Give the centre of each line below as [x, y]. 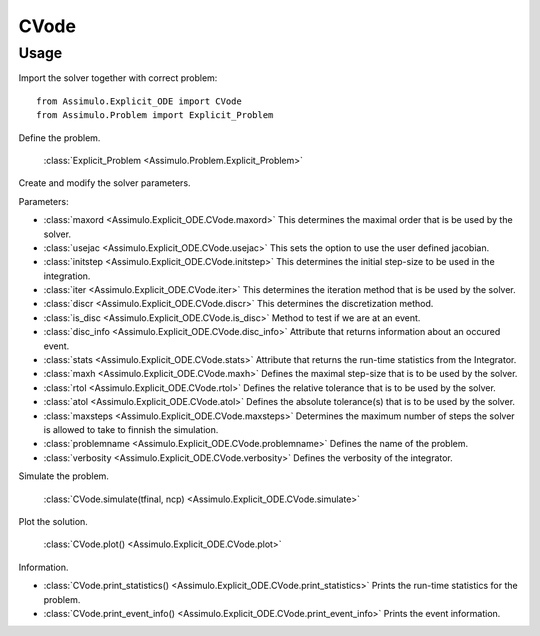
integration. [67, 276]
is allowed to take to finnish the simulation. [131, 429]
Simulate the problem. [64, 476]
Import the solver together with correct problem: [118, 78]
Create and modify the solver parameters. [104, 183]
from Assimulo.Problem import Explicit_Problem [155, 115]
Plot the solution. [53, 521]
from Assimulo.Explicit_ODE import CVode [139, 101]
